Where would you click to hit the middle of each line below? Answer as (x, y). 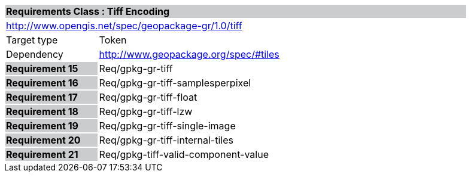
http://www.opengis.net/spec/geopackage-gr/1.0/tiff (124, 26)
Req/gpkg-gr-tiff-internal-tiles (166, 140)
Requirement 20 (43, 140)
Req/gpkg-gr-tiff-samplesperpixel (175, 83)
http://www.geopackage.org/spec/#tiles (189, 54)
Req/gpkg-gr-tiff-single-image (167, 126)
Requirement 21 (42, 154)
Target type (32, 40)
